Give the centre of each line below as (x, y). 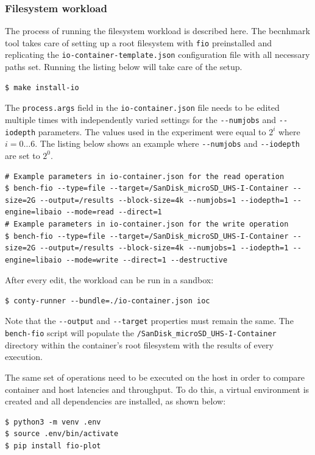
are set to (23, 155)
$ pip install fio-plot (53, 446)
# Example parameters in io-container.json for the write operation (147, 224)
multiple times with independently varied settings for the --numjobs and (141, 119)
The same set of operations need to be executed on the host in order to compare (155, 377)
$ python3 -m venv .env (53, 422)
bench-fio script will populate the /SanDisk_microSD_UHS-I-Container (141, 333)
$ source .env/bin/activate (62, 434)
